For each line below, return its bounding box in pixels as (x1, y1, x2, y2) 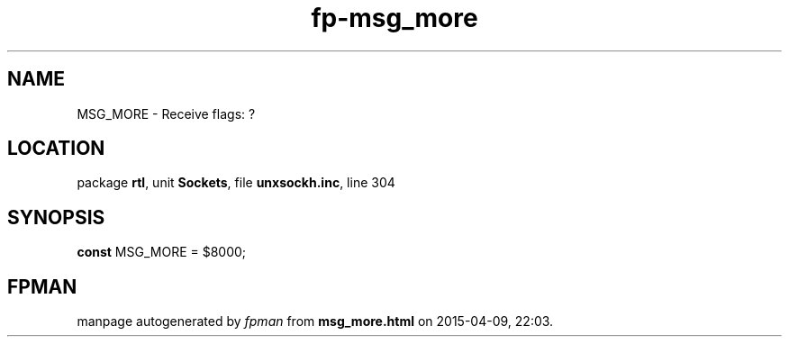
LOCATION (7, 137, 105, 160)
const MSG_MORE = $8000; (77, 244, 247, 260)
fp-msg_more (311, 3, 478, 33)
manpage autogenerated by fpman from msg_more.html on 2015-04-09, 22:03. (77, 313, 554, 330)
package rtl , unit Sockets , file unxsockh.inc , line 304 (77, 175, 395, 191)
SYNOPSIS (7, 205, 105, 229)
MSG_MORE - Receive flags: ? (77, 105, 256, 122)
